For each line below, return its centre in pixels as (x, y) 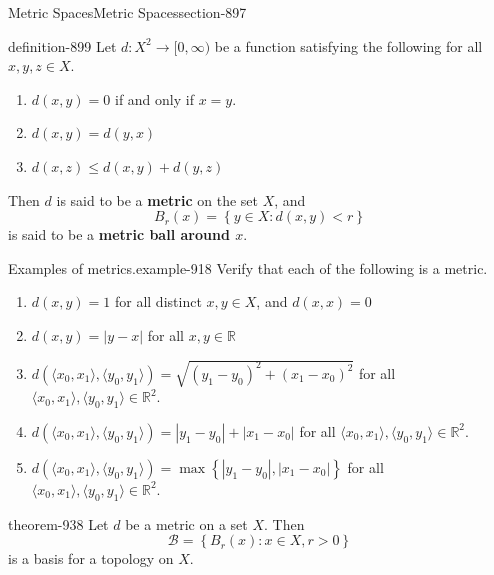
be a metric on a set (186, 523)
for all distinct (158, 301)
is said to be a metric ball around (119, 234)
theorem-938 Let (58, 523)
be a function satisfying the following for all (348, 45)
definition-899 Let (62, 45)
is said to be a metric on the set (157, 199)
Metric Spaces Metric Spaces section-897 (127, 12)
